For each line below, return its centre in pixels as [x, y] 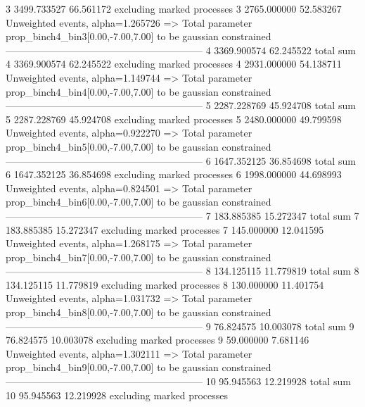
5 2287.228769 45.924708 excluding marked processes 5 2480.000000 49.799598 [174, 119]
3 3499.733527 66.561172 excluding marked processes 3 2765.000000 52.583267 [174, 8]
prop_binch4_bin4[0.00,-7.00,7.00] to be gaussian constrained [139, 91]
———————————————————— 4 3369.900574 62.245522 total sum [181, 50]
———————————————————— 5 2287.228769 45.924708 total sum [181, 105]
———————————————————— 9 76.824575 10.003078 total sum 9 [180, 326]
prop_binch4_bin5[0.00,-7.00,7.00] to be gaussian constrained [139, 146]
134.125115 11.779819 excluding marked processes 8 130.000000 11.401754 [165, 284]
